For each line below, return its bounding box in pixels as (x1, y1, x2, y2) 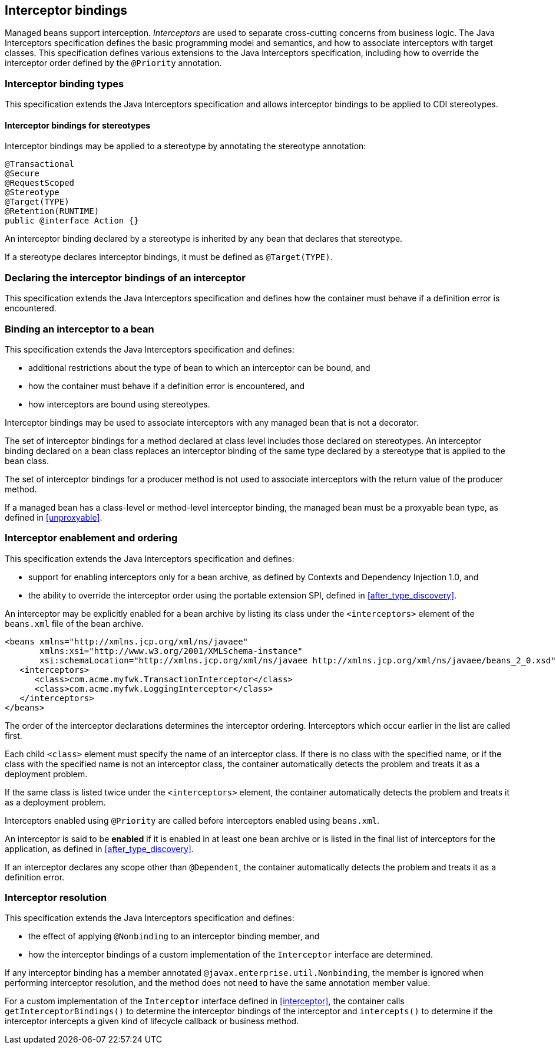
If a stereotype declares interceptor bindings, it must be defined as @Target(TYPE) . (5, 252, 333, 262)
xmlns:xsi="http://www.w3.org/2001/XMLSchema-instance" (39, 646, 303, 656)
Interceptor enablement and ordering (5, 532, 178, 544)
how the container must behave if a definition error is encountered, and (28, 380, 305, 391)
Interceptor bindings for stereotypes (5, 120, 151, 130)
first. (5, 730, 22, 741)
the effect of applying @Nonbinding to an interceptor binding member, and (28, 931, 320, 942)
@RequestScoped (5, 178, 75, 188)
